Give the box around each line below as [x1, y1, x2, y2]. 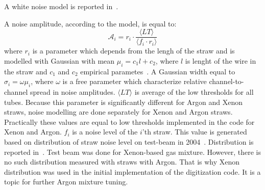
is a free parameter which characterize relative [62, 76, 207, 87]
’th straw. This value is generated [142, 126, 247, 137]
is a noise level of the [72, 126, 138, 137]
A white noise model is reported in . [4, 1, 118, 11]
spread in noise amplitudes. [30, 87, 115, 97]
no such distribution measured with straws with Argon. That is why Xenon [4, 156, 240, 167]
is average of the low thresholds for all [134, 87, 254, 97]
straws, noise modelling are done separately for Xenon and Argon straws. [4, 106, 233, 117]
